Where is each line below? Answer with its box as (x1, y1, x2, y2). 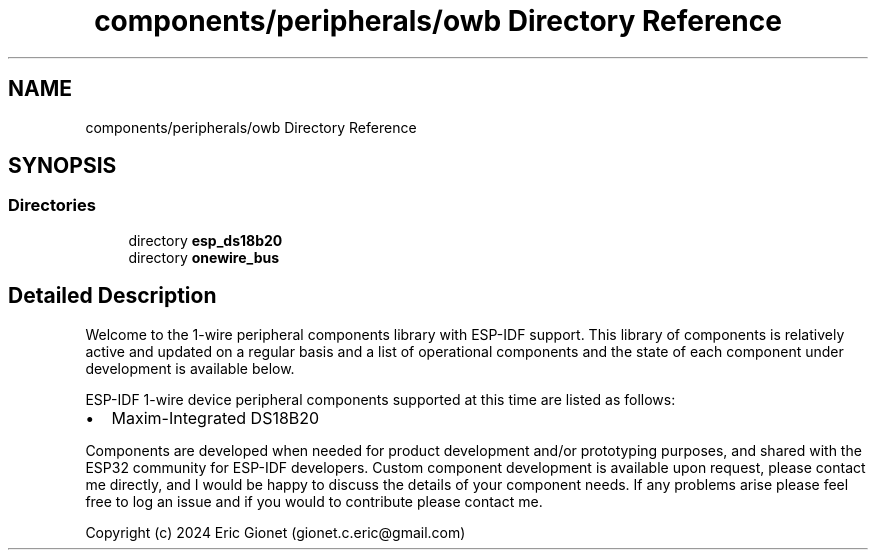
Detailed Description (8, 283, 217, 309)
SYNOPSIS (8, 153, 117, 179)
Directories (8, 195, 96, 216)
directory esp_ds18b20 (128, 231, 283, 249)
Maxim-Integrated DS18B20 (111, 407, 320, 428)
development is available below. (85, 359, 295, 377)
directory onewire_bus (128, 248, 280, 266)
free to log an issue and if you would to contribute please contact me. (85, 492, 543, 510)
